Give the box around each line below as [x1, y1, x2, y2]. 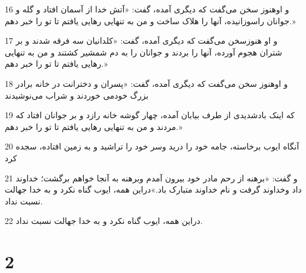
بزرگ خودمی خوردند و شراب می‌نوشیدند [5, 89, 149, 101]
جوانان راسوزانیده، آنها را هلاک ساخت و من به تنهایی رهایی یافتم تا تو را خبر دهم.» [5, 14, 296, 27]
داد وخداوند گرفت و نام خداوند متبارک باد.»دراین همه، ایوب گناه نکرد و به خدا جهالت [5, 183, 302, 196]
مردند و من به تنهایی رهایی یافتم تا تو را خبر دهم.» [5, 120, 183, 132]
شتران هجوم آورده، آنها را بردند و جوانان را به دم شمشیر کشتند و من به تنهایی [5, 45, 282, 58]
